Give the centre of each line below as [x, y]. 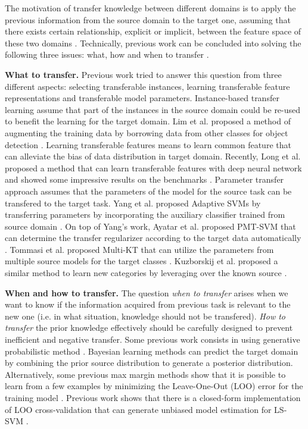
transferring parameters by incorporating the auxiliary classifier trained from [145, 214]
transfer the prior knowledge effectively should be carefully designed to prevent [149, 328]
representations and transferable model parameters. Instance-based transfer [142, 98]
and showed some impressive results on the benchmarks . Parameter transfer [144, 179]
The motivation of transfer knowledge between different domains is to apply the [150, 8]
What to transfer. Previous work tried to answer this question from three [143, 74]
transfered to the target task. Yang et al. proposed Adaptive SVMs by [133, 203]
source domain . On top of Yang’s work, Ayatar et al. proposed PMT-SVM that [150, 226]
